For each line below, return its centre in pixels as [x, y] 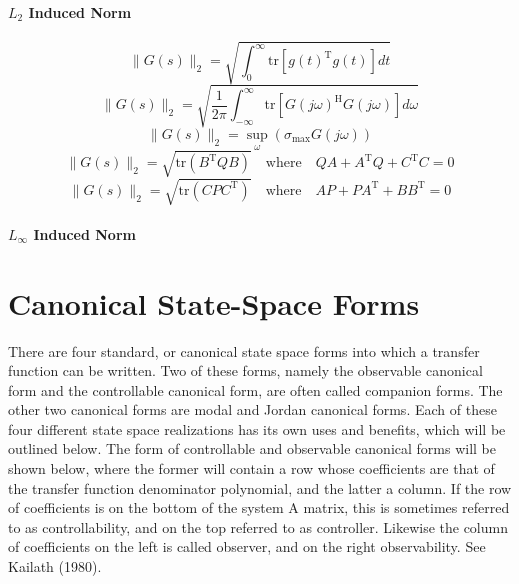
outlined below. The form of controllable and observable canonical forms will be [252, 448]
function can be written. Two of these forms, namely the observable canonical [245, 370]
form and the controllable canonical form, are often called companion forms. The [255, 389]
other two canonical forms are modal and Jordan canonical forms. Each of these [252, 409]
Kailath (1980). [55, 566]
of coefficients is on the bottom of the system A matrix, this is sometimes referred [259, 507]
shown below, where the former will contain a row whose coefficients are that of [251, 468]
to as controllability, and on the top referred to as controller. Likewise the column [258, 526]
